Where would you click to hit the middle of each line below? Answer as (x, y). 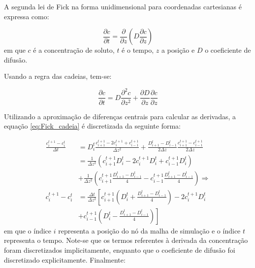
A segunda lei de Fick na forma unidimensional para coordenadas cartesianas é (123, 6)
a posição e (178, 50)
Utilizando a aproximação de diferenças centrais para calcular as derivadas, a (120, 116)
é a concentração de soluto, (74, 50)
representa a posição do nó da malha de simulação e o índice (149, 230)
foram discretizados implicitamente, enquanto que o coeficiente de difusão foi (120, 250)
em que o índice (28, 230)
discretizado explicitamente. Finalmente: (65, 259)
